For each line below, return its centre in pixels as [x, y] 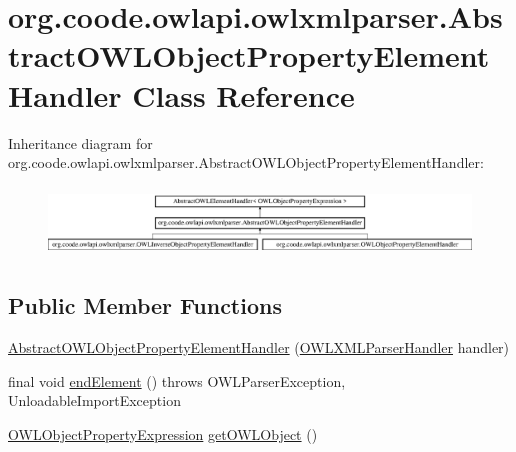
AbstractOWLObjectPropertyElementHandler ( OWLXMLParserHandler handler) [259, 347]
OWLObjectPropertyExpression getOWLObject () [163, 433]
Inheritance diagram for [80, 142]
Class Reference [243, 94]
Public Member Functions [145, 305]
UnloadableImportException [94, 400]
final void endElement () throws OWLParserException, [177, 380]
